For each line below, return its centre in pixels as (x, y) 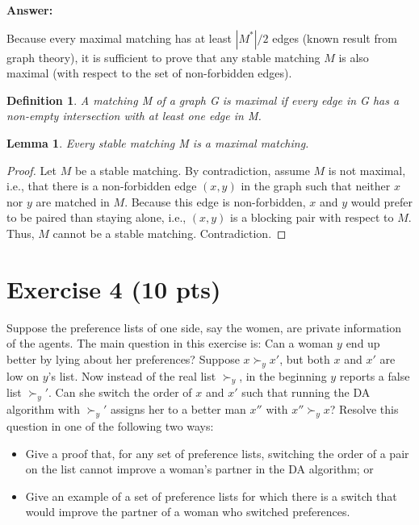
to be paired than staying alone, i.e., (96, 217)
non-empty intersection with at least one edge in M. (134, 116)
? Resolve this (364, 409)
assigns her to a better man (178, 409)
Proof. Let (31, 170)
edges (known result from (335, 37)
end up (363, 343)
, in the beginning (283, 375)
